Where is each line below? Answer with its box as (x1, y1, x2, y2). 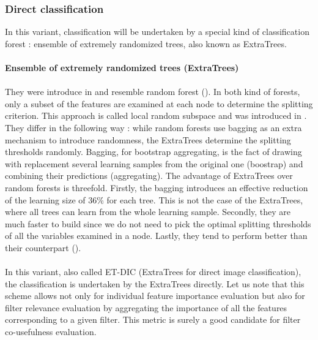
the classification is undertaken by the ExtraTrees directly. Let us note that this (5, 277, 305, 290)
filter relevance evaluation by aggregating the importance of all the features (5, 301, 287, 314)
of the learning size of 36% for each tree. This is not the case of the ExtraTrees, (5, 193, 303, 206)
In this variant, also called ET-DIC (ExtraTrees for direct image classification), (5, 265, 301, 278)
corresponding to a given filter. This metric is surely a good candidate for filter (5, 313, 301, 326)
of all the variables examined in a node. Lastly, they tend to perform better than (5, 229, 308, 242)
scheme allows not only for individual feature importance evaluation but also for (5, 289, 305, 302)
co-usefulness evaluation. (5, 325, 97, 338)
